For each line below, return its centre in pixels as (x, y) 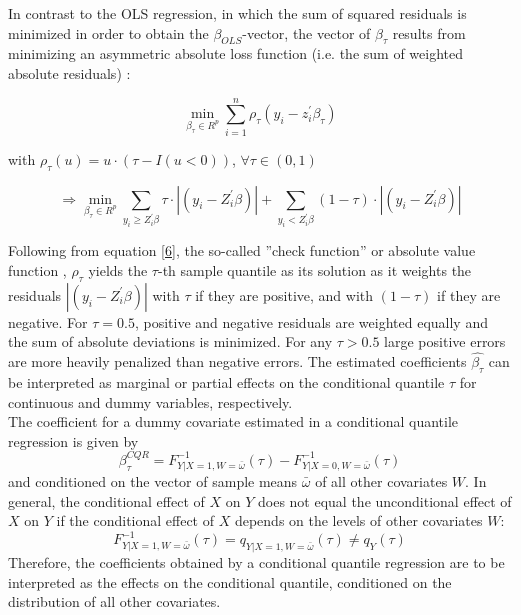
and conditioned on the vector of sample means (153, 481)
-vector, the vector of (306, 32)
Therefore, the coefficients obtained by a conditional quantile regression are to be (256, 562)
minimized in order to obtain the (108, 32)
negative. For (48, 321)
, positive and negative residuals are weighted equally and (311, 321)
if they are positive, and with (284, 294)
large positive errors (445, 341)
